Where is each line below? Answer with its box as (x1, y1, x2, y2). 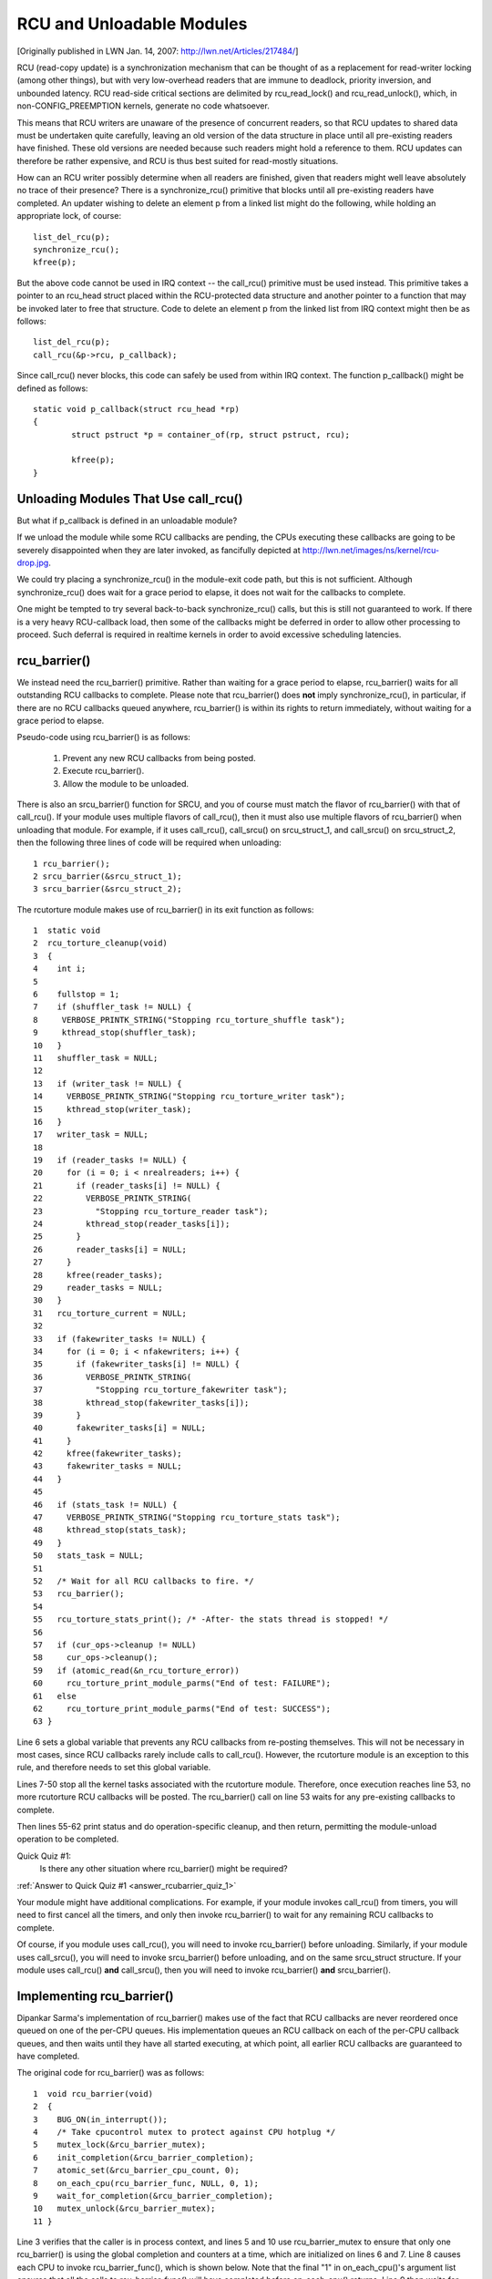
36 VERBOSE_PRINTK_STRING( (33, 1372, 192, 1382)
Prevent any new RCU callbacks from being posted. (62, 752, 256, 763)
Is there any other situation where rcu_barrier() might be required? (39, 1863, 288, 1874)
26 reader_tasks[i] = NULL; (33, 1244, 187, 1254)
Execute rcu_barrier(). (62, 766, 145, 777)
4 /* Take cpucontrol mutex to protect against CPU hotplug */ (33, 2127, 336, 2137)
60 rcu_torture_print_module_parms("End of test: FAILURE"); (33, 1678, 332, 1688)
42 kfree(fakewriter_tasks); (33, 1449, 182, 1459)
